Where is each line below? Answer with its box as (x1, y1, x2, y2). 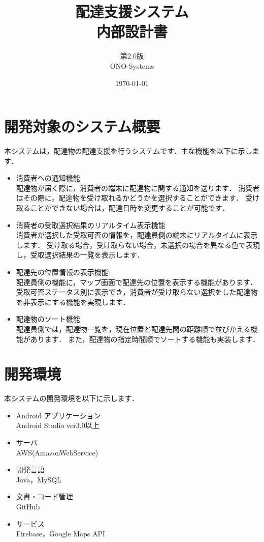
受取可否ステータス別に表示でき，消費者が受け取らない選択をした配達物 (16, 287, 258, 297)
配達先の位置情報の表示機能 (16, 266, 109, 277)
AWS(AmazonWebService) (16, 447, 98, 458)
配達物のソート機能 (16, 313, 80, 324)
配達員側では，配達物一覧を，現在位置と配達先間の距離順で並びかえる (16, 323, 251, 334)
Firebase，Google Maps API (16, 528, 106, 539)
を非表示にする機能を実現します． (16, 296, 130, 307)
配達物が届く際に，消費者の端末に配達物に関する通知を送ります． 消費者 (16, 182, 260, 193)
